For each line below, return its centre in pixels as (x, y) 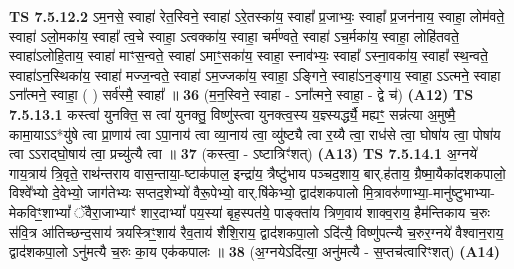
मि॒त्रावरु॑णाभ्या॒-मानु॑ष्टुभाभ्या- (429, 192)
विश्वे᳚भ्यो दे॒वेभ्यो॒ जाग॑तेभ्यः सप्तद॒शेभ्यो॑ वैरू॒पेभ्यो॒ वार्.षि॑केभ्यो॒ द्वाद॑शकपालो (184, 192)
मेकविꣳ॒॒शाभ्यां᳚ (40, 211)
